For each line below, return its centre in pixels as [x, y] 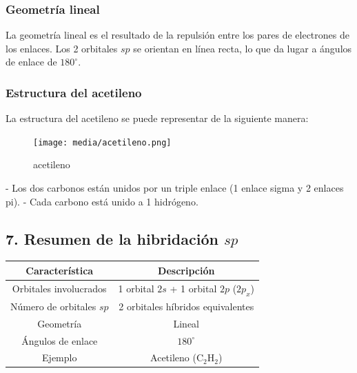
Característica [60, 270]
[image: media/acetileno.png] [102, 142]
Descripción [186, 270]
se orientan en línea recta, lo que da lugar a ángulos [243, 48]
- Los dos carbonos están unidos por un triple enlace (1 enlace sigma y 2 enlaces [175, 188]
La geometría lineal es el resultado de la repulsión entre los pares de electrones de [177, 35]
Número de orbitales [53, 306]
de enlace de [31, 62]
